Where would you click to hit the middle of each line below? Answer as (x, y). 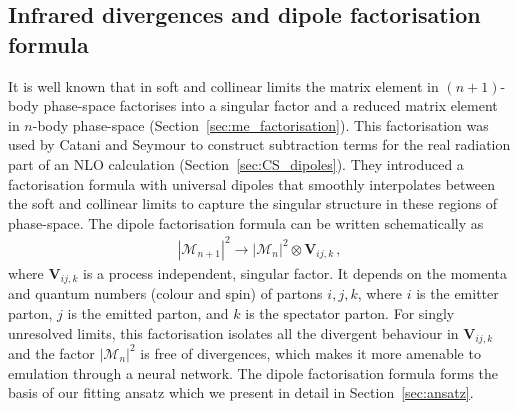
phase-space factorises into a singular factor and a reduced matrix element (270, 105)
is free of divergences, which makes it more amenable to (310, 352)
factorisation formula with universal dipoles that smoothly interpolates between (252, 183)
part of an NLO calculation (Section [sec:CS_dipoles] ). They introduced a (236, 163)
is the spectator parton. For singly (350, 312)
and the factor (51, 352)
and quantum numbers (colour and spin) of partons (165, 293)
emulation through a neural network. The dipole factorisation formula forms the (253, 372)
